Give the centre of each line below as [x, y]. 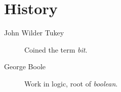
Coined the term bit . [56, 49]
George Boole [25, 66]
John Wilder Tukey [34, 33]
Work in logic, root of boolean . [71, 83]
